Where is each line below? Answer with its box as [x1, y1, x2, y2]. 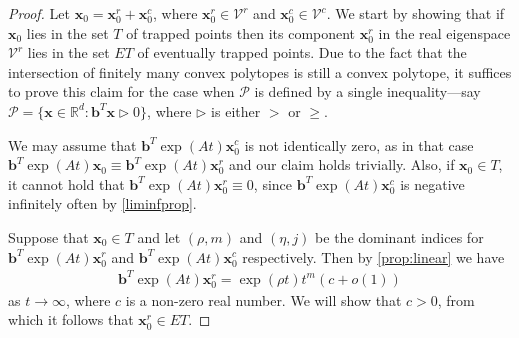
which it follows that [8, 309, 134, 330]
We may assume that [8, 134, 137, 155]
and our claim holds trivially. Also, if [229, 154, 455, 175]
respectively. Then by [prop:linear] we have [242, 246, 505, 267]
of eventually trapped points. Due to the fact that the [137, 42, 467, 63]
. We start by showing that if [326, 3, 505, 23]
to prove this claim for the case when [8, 81, 235, 102]
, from [437, 289, 475, 310]
